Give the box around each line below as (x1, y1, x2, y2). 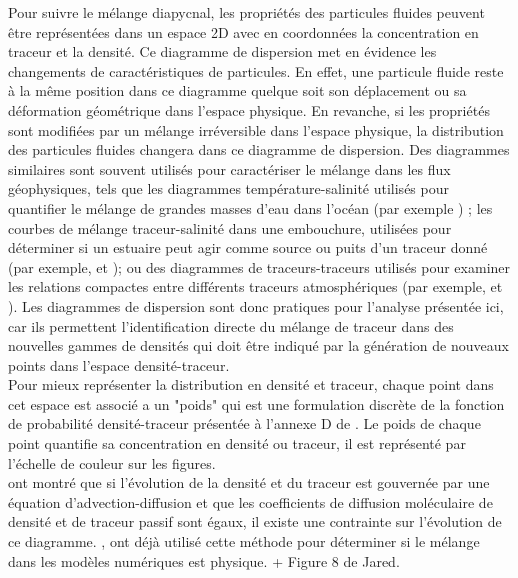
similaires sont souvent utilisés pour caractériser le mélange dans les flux (8, 158, 451, 179)
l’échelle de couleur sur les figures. (8, 452, 216, 473)
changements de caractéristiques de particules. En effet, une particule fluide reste (8, 60, 504, 81)
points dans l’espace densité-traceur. (8, 354, 230, 375)
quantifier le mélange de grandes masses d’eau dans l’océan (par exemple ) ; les (8, 197, 493, 218)
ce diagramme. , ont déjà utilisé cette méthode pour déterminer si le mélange (8, 531, 480, 552)
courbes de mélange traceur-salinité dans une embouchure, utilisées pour (8, 217, 452, 238)
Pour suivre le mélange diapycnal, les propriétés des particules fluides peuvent (8, 2, 485, 22)
